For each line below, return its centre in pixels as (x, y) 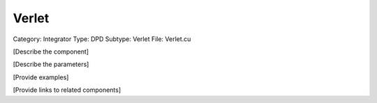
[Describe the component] (51, 51)
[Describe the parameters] (51, 64)
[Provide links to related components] (67, 90)
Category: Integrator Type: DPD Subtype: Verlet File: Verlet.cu (102, 39)
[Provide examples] (41, 77)
